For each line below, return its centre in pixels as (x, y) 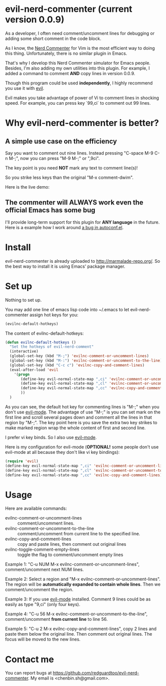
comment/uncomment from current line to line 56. (56, 619)
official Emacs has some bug (50, 210)
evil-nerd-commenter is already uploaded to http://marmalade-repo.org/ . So (83, 261)
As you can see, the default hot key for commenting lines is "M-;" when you (82, 406)
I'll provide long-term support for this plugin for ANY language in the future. (82, 222)
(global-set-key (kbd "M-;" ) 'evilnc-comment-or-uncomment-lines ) (79, 356)
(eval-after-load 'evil (34, 370)
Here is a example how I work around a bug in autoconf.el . (64, 227)
